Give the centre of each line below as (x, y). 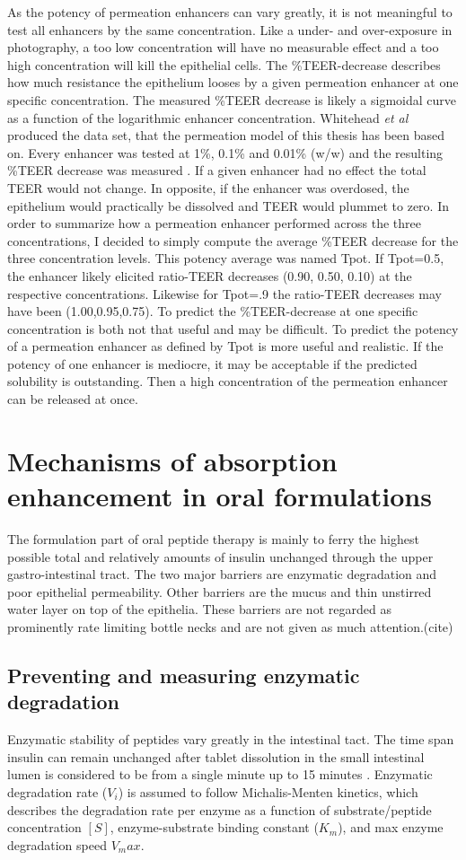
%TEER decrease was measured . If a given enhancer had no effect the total (217, 170)
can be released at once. (73, 399)
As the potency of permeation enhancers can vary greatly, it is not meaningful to (230, 12)
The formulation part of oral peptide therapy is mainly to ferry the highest (213, 538)
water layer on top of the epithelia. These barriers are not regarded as (199, 609)
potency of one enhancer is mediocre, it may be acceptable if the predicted (212, 363)
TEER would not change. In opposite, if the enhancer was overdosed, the (208, 187)
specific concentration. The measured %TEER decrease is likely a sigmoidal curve (232, 99)
